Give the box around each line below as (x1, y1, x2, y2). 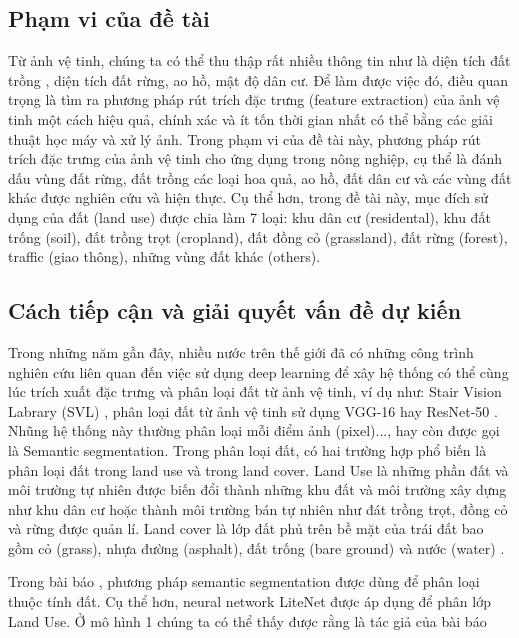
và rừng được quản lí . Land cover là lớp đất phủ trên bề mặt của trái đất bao (8, 518, 484, 539)
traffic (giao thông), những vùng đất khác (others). (8, 246, 321, 267)
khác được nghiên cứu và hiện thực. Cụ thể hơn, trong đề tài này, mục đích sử (8, 187, 489, 208)
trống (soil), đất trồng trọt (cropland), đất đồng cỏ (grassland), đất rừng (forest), (8, 226, 508, 247)
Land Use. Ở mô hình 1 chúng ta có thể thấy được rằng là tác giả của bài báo (8, 610, 487, 631)
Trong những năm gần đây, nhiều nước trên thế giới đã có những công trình (8, 341, 474, 362)
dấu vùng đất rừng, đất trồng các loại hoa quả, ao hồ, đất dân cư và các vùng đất (8, 167, 512, 188)
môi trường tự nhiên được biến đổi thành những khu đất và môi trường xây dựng (8, 479, 507, 500)
